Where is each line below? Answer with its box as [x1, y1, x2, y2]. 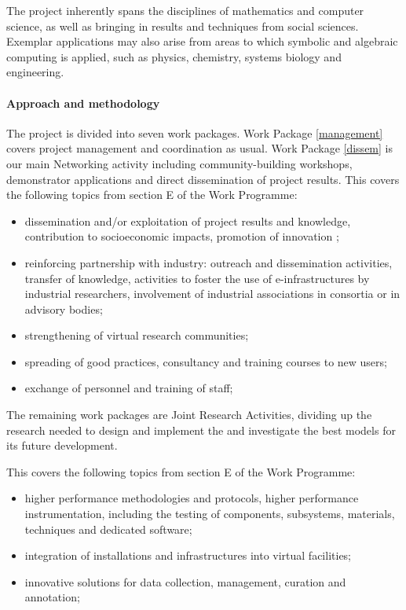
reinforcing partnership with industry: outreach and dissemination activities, [24, 254, 393, 270]
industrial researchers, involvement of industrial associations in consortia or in [24, 285, 401, 302]
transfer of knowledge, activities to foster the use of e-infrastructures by [24, 270, 370, 286]
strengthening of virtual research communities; [24, 327, 249, 344]
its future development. [6, 437, 118, 454]
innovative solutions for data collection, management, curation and [24, 573, 346, 590]
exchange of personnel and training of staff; [24, 380, 233, 396]
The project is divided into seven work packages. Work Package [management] [6, 124, 383, 141]
